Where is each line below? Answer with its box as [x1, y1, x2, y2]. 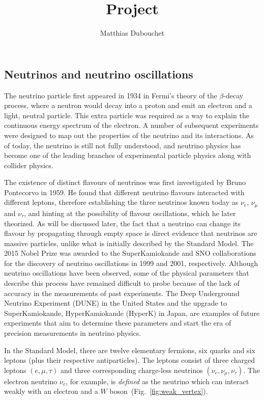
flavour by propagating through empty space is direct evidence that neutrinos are [4, 228, 257, 238]
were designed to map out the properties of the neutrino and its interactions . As [4, 129, 254, 140]
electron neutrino [4, 376, 57, 386]
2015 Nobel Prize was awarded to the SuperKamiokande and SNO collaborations [4, 248, 256, 258]
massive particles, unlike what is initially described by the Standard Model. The [4, 237, 254, 248]
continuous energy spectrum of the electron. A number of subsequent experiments [4, 120, 259, 130]
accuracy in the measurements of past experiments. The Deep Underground [4, 287, 240, 298]
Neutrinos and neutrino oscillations [4, 66, 193, 82]
